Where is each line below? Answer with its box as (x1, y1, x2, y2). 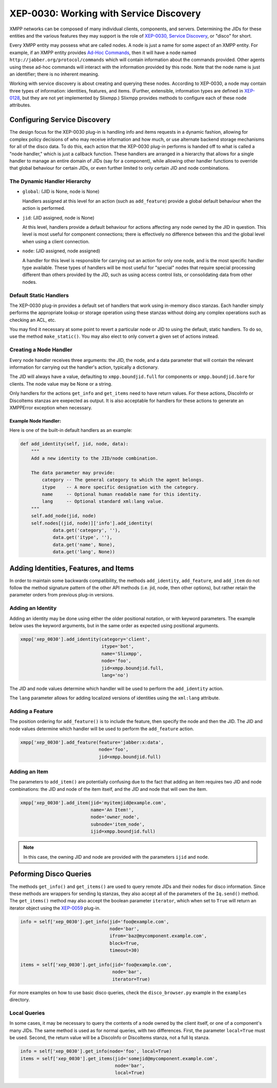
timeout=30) (109, 948, 140, 953)
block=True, (109, 940, 140, 946)
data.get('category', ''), (52, 528, 121, 533)
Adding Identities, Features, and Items (9, 564, 134, 573)
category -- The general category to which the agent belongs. (42, 477, 205, 483)
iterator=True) (112, 976, 151, 982)
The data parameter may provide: (31, 469, 115, 476)
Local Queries (9, 1009, 45, 1017)
